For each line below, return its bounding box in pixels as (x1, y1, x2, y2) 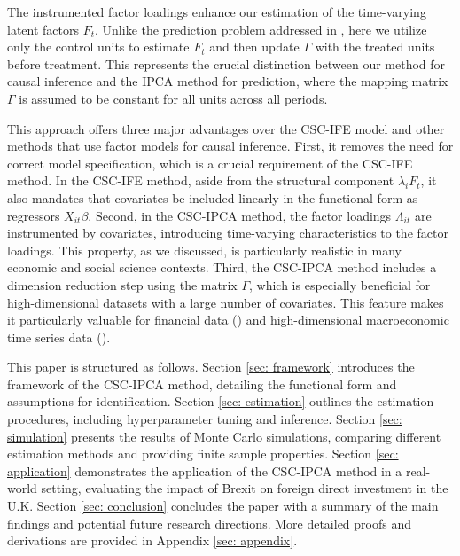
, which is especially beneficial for (249, 275, 431, 294)
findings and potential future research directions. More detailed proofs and (7, 513, 411, 532)
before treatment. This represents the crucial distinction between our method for (7, 54, 446, 73)
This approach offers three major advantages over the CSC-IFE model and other (7, 119, 445, 137)
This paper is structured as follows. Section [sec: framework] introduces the (7, 357, 415, 376)
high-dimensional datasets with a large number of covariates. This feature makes (7, 293, 444, 311)
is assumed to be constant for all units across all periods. (19, 89, 328, 107)
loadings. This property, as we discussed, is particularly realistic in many (7, 240, 402, 259)
